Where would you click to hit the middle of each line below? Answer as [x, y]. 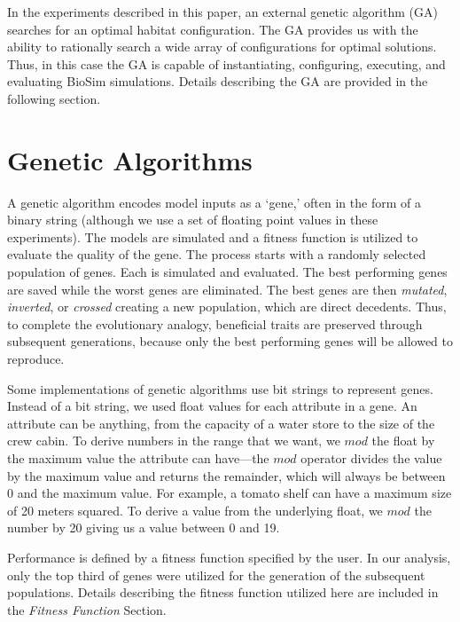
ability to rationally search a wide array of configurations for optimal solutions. [222, 47]
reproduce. [36, 359]
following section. [54, 98]
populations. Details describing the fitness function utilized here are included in [223, 592]
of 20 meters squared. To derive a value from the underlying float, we [195, 510]
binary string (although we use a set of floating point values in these [193, 220]
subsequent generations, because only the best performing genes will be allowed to [230, 341]
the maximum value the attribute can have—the [138, 458]
